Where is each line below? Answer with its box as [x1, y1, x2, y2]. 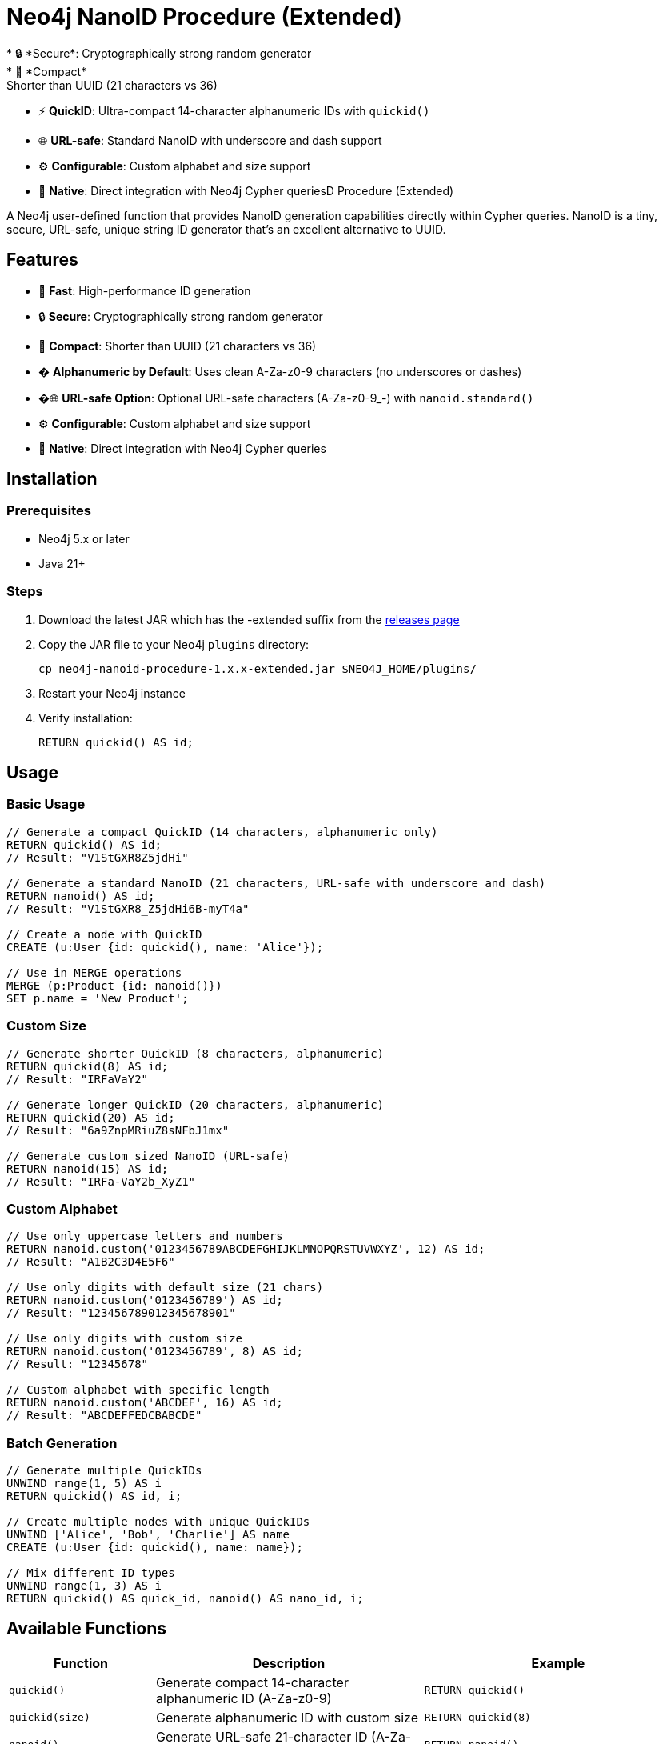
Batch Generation [6, 1434, 118, 1451]
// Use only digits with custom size [6, 1332, 243, 1346]
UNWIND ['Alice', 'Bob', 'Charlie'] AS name [6, 1528, 290, 1542]
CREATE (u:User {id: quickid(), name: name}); [6, 1541, 303, 1554]
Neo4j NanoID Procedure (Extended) [6, 3, 402, 30]
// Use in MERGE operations [6, 966, 182, 979]
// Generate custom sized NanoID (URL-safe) [6, 1149, 290, 1162]
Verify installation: [38, 710, 133, 725]
